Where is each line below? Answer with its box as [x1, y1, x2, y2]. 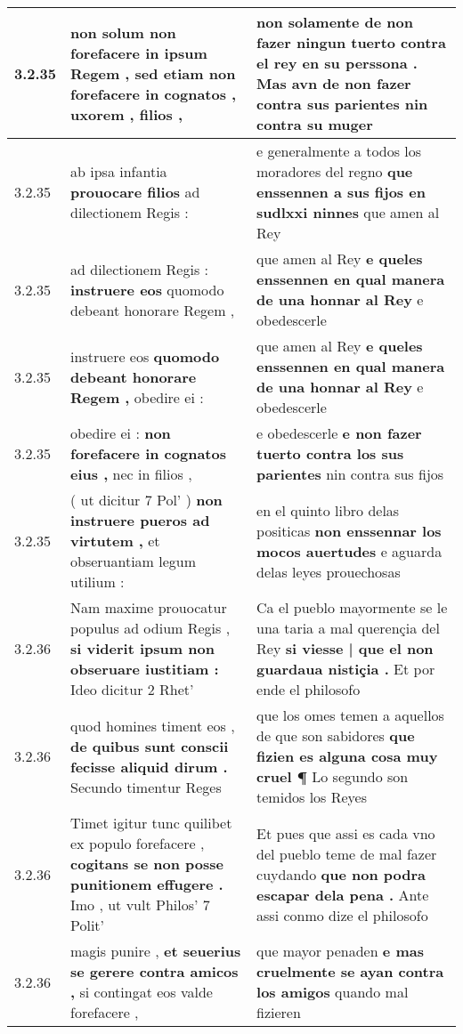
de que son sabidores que [256, 725, 415, 746]
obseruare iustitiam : [70, 658, 219, 679]
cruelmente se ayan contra [256, 961, 444, 981]
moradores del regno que [256, 161, 413, 182]
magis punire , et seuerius [70, 941, 241, 961]
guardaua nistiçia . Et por [256, 658, 435, 679]
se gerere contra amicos [70, 961, 239, 981]
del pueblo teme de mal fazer [256, 843, 437, 864]
